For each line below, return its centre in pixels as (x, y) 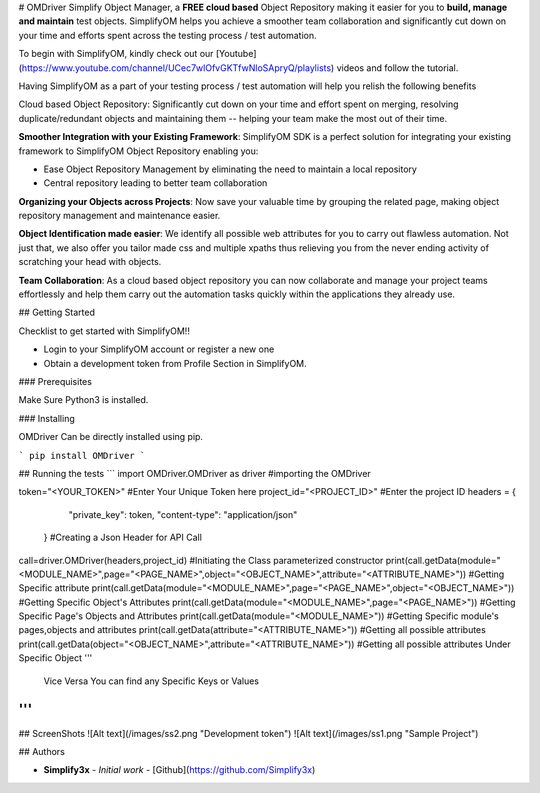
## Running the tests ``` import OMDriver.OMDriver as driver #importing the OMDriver (195, 473)
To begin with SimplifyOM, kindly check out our (116, 54)
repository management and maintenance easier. (119, 216)
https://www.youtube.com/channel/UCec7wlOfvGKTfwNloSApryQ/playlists (176, 67)
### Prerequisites (55, 381)
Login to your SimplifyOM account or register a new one (159, 349)
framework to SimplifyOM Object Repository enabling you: (138, 151)
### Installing (46, 418)
